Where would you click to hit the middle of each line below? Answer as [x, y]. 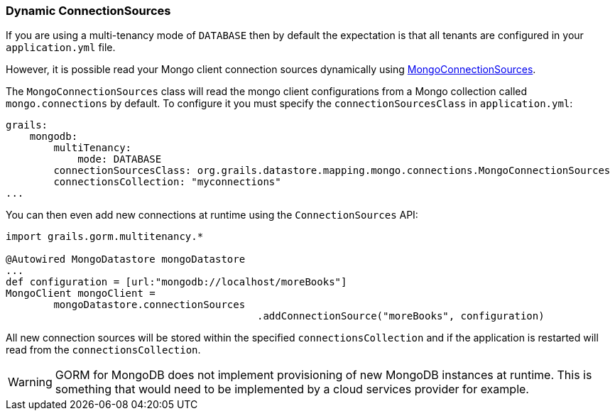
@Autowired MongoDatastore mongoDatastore [126, 259]
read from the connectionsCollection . [103, 350]
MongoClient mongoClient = [81, 294]
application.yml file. [61, 48]
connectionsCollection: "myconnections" [167, 182]
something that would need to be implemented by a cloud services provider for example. [292, 389]
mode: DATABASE [120, 159]
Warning [30, 382]
